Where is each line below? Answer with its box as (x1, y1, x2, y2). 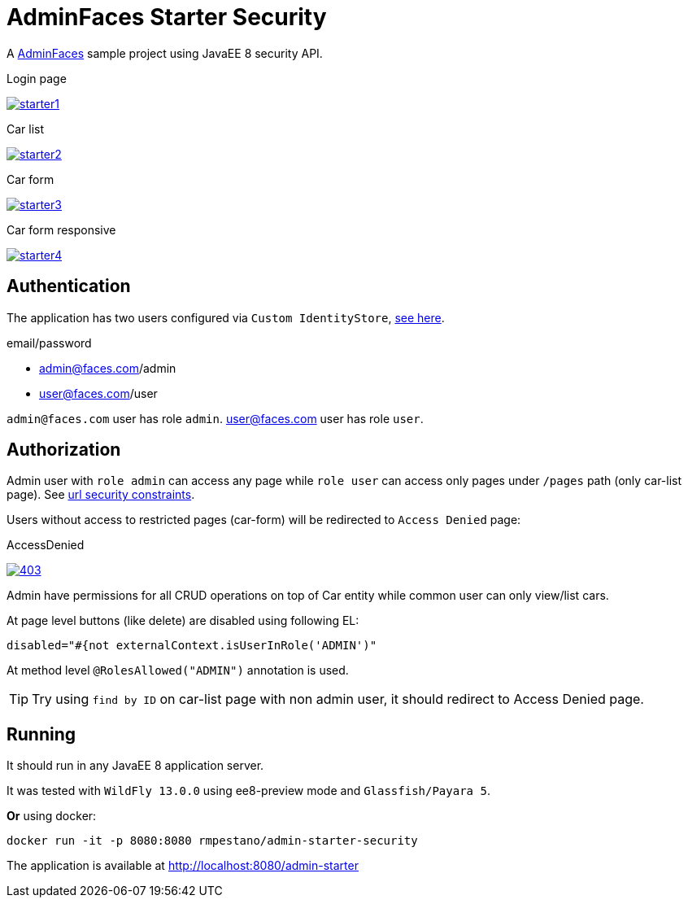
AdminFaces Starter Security (7, 3, 327, 31)
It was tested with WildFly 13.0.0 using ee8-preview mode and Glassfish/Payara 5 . (7, 784, 490, 798)
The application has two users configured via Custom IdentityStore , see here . (7, 310, 445, 325)
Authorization (7, 439, 121, 461)
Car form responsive (7, 222, 116, 237)
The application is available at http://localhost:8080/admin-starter (7, 858, 359, 873)
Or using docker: (7, 809, 97, 823)
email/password (7, 335, 92, 350)
